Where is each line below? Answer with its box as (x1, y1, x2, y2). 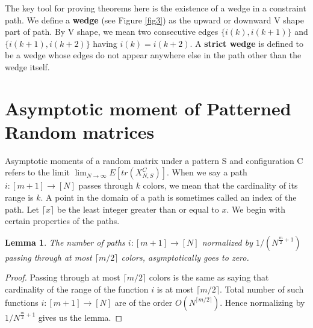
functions (5, 296, 39, 308)
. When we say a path (167, 166, 247, 178)
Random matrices (5, 119, 155, 144)
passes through (78, 179, 133, 192)
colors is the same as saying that (149, 271, 269, 284)
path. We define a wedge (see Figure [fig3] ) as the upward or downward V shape (5, 13, 304, 26)
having (93, 37, 117, 49)
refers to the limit (5, 166, 70, 178)
